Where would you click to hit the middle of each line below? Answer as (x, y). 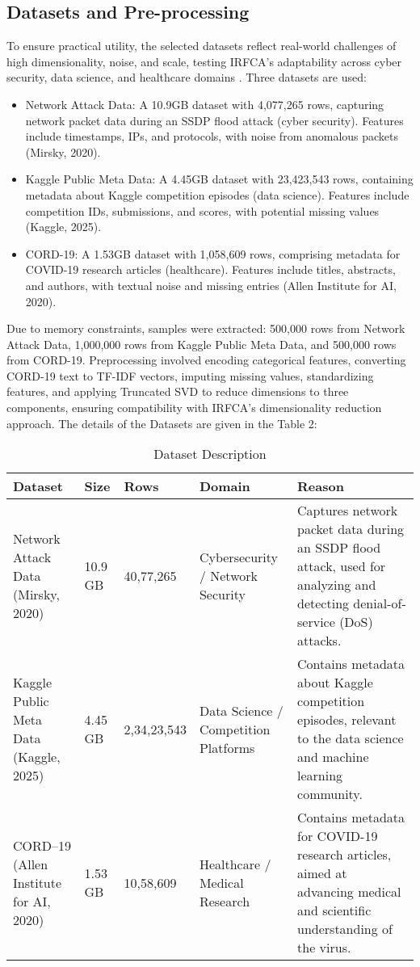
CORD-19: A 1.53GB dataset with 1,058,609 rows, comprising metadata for (213, 253)
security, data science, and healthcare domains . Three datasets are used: (187, 77)
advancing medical (349, 892)
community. (330, 794)
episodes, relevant (347, 720)
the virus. (324, 948)
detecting (323, 603)
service (316, 622)
